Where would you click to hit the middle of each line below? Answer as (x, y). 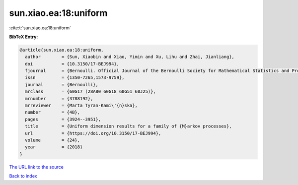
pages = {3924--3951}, (63, 119)
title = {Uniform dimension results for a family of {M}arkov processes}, (128, 126)
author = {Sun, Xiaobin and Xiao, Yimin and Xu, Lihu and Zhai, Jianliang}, (130, 57)
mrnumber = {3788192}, (59, 98)
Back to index (23, 176)
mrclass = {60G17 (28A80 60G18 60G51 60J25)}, (90, 92)
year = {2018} (54, 147)
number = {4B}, (53, 112)
